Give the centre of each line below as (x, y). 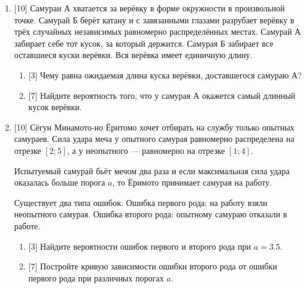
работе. (27, 225)
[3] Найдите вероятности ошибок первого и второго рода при (140, 246)
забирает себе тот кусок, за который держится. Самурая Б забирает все (144, 43)
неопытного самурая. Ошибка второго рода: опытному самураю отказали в (151, 214)
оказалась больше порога (60, 182)
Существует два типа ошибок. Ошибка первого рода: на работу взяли (141, 202)
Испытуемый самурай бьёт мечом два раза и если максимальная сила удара (152, 170)
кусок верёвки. (55, 107)
